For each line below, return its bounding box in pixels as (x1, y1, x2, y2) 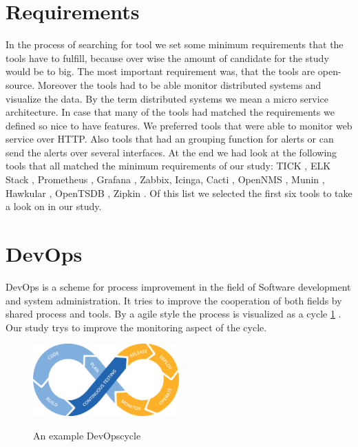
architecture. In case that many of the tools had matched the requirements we (6, 105, 335, 119)
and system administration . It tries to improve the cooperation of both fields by (6, 293, 342, 307)
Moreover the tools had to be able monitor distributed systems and (37, 77, 322, 92)
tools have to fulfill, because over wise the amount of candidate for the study (6, 50, 329, 65)
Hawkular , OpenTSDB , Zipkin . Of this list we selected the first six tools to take (6, 185, 352, 200)
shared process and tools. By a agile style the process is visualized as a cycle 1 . (6, 306, 341, 321)
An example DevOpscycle (33, 428, 141, 442)
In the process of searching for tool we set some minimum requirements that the (6, 37, 344, 52)
